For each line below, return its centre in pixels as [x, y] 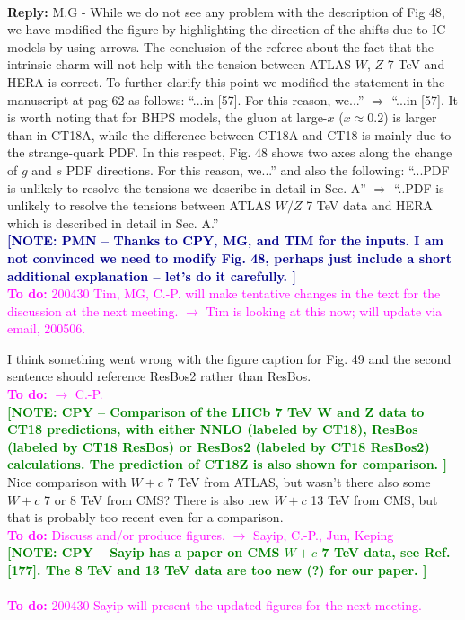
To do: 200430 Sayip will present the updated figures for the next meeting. [215, 605]
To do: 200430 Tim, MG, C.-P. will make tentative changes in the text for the [224, 293]
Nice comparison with [67, 482]
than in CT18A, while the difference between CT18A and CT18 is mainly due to [229, 134]
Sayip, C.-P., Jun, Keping [323, 534]
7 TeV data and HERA [369, 205]
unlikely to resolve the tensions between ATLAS [140, 205]
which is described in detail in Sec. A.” [113, 222]
